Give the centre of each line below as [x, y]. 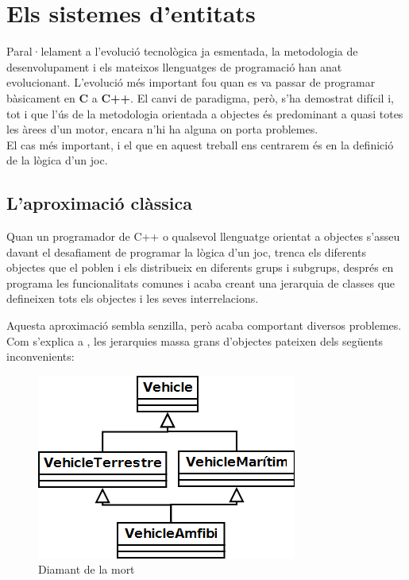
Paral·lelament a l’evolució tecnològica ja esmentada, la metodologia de [182, 51]
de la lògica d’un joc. [57, 160]
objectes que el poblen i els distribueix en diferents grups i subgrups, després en [200, 267]
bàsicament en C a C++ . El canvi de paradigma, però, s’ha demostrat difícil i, [200, 97]
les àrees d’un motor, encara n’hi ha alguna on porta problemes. [162, 129]
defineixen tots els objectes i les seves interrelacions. [133, 298]
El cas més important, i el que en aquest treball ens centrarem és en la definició [200, 144]
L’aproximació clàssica [100, 203]
